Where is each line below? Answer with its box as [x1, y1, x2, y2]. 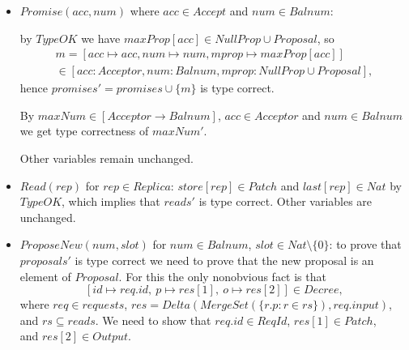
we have [81, 29, 121, 46]
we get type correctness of [19, 122, 149, 139]
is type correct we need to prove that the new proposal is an [75, 252, 374, 268]
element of [19, 267, 71, 284]
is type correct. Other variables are [198, 193, 373, 210]
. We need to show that [95, 311, 211, 328]
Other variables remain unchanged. [19, 150, 194, 167]
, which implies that [62, 193, 160, 210]
